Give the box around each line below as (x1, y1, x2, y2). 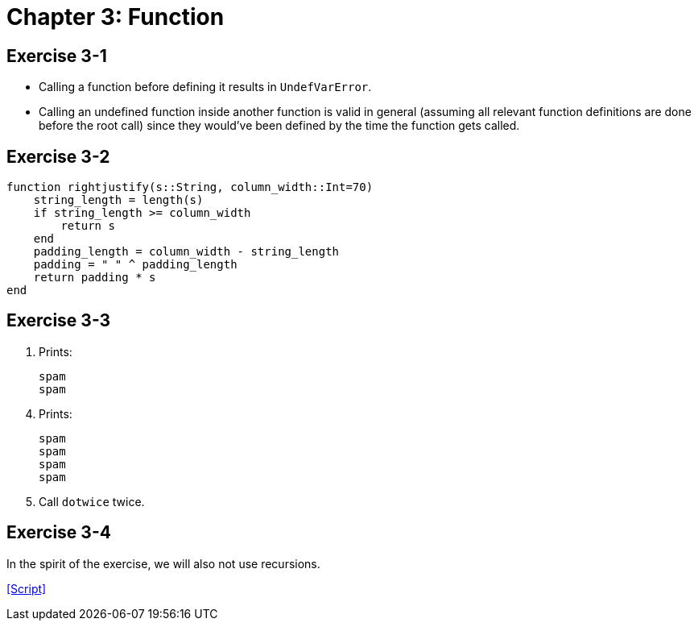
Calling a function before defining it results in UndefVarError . (39, 80, 372, 94)
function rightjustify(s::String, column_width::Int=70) (6, 181, 374, 194)
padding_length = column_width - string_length (33, 245, 340, 259)
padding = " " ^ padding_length (33, 258, 237, 272)
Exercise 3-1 (6, 45, 107, 66)
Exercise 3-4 (6, 522, 111, 543)
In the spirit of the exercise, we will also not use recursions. (6, 556, 320, 571)
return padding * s (33, 271, 156, 284)
